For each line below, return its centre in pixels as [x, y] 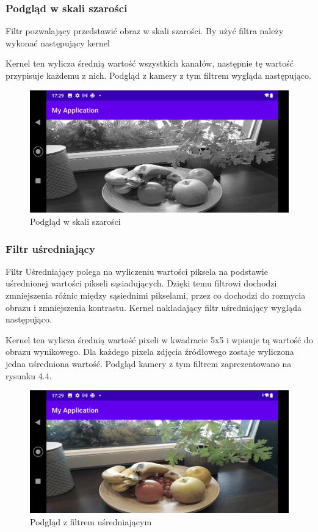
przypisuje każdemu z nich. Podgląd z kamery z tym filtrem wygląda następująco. [158, 75]
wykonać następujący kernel [58, 42]
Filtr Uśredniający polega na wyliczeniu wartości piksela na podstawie [137, 271]
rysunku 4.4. [29, 375]
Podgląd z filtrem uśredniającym [91, 521]
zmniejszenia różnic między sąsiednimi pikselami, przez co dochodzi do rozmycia [156, 295]
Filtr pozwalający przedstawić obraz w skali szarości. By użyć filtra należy [145, 31]
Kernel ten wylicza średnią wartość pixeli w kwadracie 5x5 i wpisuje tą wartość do [159, 339]
